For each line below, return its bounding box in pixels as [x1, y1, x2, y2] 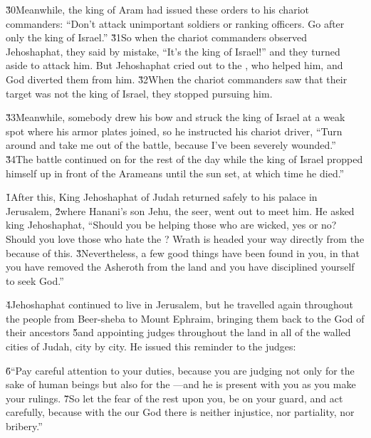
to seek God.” [6, 273, 64, 288]
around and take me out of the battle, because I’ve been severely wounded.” [6, 137, 336, 152]
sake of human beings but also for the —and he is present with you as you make [6, 377, 356, 392]
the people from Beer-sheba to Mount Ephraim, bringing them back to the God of [6, 311, 365, 325]
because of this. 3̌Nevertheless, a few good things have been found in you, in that [6, 245, 360, 260]
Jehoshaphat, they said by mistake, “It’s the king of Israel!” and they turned [6, 43, 340, 58]
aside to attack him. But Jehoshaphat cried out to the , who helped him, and [6, 58, 343, 73]
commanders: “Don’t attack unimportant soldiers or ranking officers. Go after [6, 16, 345, 31]
